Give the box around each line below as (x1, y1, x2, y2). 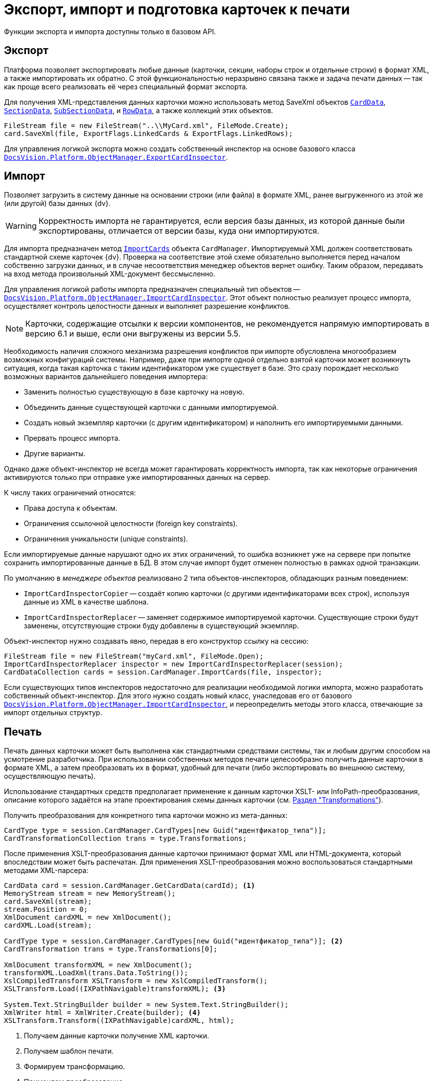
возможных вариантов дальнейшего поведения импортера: (4, 372, 208, 381)
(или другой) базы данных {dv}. (4, 199, 111, 208)
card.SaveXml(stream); (4, 897, 92, 906)
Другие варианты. (24, 449, 86, 458)
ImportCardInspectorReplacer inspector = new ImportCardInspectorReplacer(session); (4, 660, 343, 669)
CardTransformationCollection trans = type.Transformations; (4, 834, 247, 843)
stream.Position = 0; (4, 905, 88, 914)
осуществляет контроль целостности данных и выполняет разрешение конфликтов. (4, 302, 290, 311)
